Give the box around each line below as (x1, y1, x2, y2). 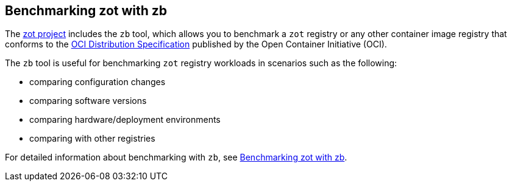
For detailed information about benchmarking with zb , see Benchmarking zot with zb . (5, 152, 347, 163)
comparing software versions (29, 95, 147, 106)
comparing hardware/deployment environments (29, 114, 221, 125)
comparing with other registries (29, 133, 155, 144)
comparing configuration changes (29, 77, 166, 88)
